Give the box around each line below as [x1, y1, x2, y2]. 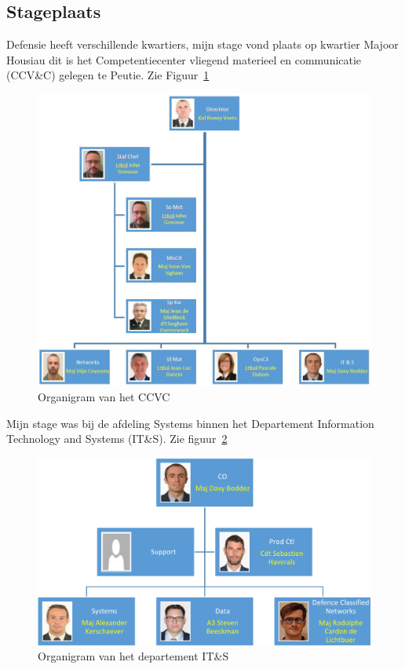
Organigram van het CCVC [38, 388, 170, 404]
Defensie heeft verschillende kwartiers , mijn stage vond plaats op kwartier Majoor [6, 36, 399, 53]
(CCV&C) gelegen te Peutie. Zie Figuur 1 [6, 67, 210, 83]
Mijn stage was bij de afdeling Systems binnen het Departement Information [6, 415, 374, 431]
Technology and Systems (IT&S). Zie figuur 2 [6, 430, 228, 447]
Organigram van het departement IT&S [38, 648, 229, 664]
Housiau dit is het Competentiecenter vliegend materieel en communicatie [6, 51, 362, 68]
